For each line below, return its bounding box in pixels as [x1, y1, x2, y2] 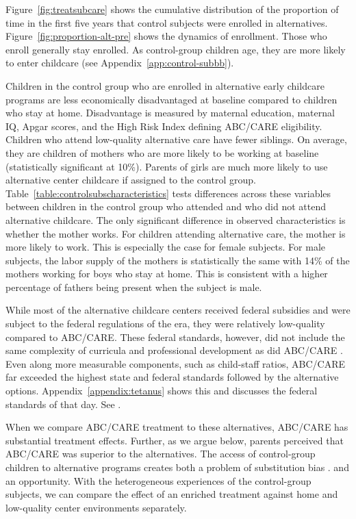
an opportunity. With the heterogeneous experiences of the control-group [5, 473, 311, 488]
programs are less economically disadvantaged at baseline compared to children [5, 92, 338, 106]
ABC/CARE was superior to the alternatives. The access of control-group [5, 446, 316, 461]
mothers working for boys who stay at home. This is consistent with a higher [5, 266, 328, 281]
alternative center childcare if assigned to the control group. [5, 173, 256, 187]
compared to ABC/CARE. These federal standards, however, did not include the [5, 329, 345, 344]
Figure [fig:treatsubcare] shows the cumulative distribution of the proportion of [5, 2, 339, 16]
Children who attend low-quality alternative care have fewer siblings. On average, [5, 132, 347, 147]
